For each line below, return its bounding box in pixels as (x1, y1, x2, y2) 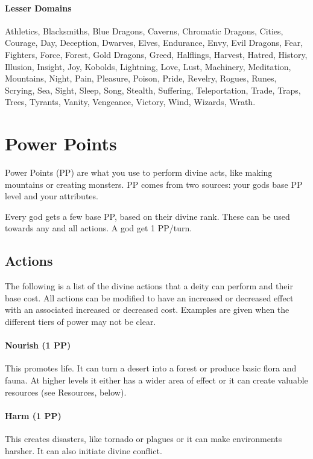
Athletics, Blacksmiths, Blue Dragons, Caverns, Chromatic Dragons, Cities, (5, 24, 283, 37)
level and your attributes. (5, 190, 98, 202)
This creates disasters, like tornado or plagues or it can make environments (5, 432, 282, 445)
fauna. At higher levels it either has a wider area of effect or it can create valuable (5, 374, 308, 387)
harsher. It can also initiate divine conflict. (5, 444, 162, 457)
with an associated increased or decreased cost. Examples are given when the (5, 303, 289, 316)
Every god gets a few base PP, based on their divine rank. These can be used (5, 210, 290, 222)
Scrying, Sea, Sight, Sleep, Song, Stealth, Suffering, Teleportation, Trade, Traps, (5, 83, 301, 96)
